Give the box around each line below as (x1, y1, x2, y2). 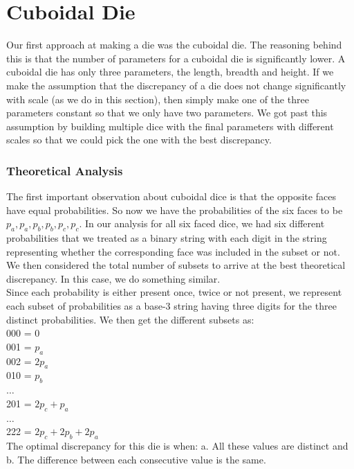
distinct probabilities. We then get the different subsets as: (6, 312, 254, 326)
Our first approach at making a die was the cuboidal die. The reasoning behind (6, 37, 342, 52)
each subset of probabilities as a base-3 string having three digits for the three (6, 299, 337, 313)
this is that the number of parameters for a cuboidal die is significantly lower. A (6, 51, 346, 65)
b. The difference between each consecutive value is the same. (6, 452, 266, 466)
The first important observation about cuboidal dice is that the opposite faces (6, 189, 336, 204)
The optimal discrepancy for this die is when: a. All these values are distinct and (6, 439, 348, 452)
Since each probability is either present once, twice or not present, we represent (6, 285, 342, 299)
